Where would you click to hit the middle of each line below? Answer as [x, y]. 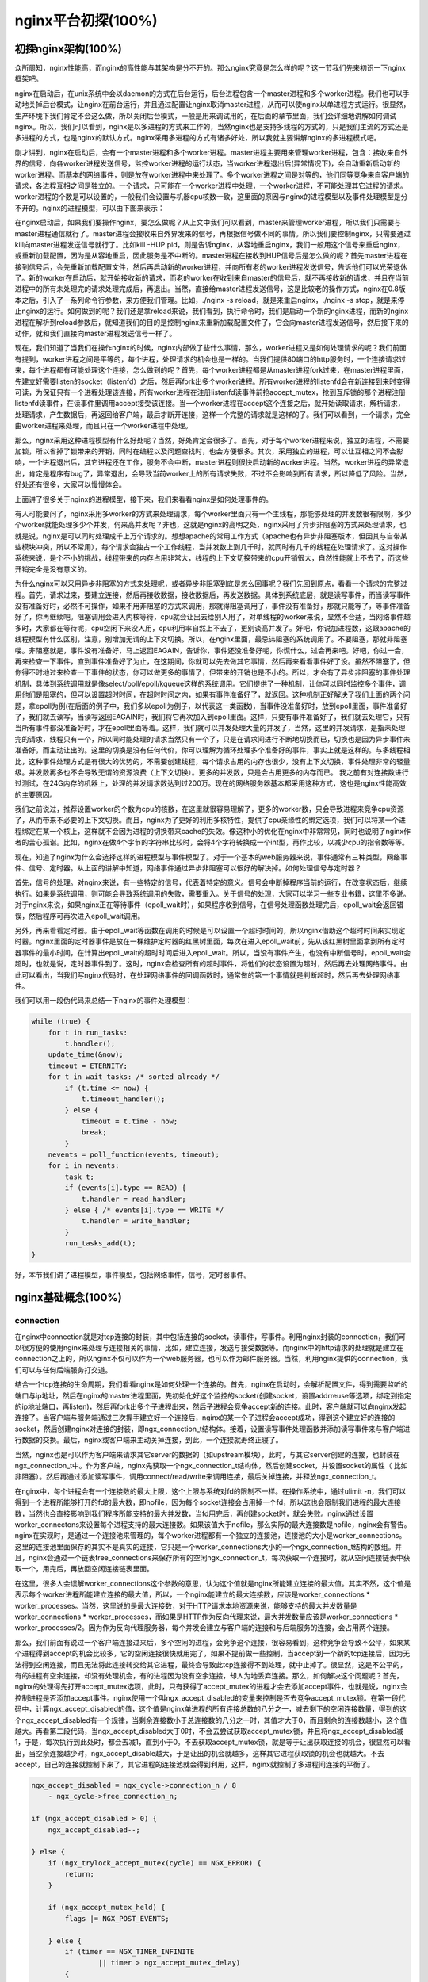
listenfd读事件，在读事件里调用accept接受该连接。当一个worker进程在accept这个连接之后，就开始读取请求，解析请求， [210, 404]
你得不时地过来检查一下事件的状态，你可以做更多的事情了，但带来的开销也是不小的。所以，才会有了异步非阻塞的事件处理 [212, 672]
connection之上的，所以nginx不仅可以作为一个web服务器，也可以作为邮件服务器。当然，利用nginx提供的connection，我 [211, 1359]
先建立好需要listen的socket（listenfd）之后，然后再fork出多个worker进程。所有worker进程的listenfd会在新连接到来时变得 [212, 381]
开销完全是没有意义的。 [53, 569]
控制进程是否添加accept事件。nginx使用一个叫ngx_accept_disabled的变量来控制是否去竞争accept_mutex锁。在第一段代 [210, 1697]
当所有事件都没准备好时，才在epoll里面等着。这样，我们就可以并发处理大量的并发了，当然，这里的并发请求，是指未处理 [210, 728]
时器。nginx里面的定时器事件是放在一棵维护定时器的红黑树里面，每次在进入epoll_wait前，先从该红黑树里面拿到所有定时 [210, 941]
